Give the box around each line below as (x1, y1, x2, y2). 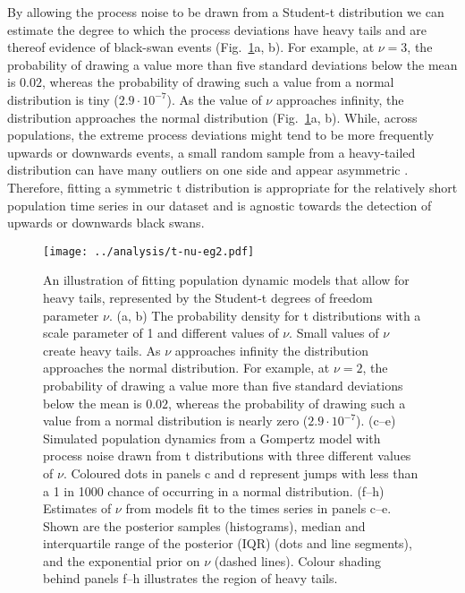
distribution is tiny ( (7, 90, 119, 108)
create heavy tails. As (43, 340, 161, 359)
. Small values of (289, 323, 379, 342)
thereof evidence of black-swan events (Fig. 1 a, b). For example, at (7, 38, 375, 56)
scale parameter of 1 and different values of (43, 323, 279, 342)
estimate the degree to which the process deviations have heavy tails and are (7, 20, 427, 39)
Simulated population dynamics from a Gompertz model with (43, 428, 381, 447)
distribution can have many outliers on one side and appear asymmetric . (7, 160, 409, 179)
